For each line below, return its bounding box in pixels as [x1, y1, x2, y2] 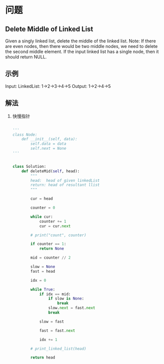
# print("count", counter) [30, 233, 87, 238]
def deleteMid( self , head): [21, 168, 80, 174]
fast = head [30, 269, 55, 274]
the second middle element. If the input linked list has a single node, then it [5, 48, 159, 54]
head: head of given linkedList [30, 178, 100, 183]
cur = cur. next [39, 223, 71, 229]
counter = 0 [30, 205, 55, 210]
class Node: [12, 132, 37, 137]
